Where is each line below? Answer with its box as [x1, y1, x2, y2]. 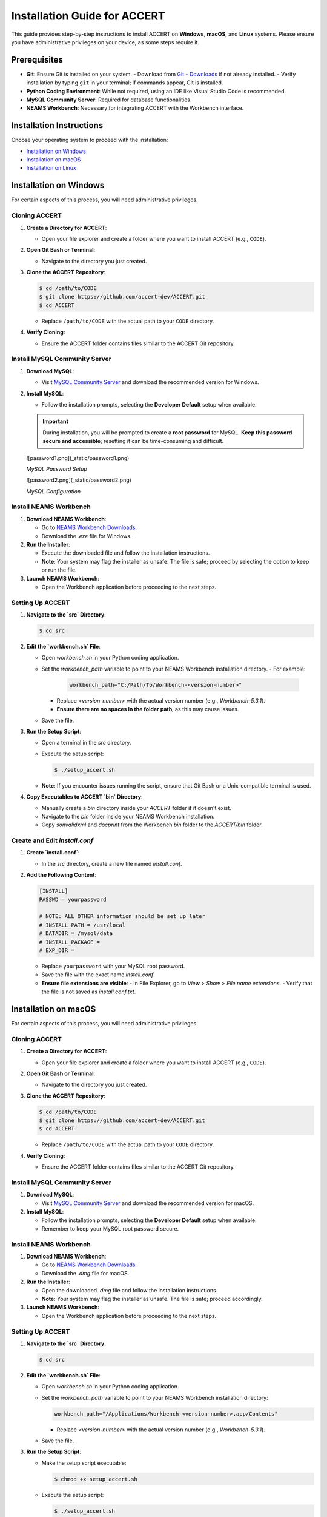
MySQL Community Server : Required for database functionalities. [26, 96, 192, 103]
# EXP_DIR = [39, 947, 75, 954]
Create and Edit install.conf [11, 836, 94, 845]
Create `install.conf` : [26, 849, 80, 856]
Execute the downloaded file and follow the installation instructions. [41, 549, 210, 556]
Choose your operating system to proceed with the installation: [11, 137, 168, 144]
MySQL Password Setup [26, 465, 87, 473]
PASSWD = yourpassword [39, 896, 107, 903]
